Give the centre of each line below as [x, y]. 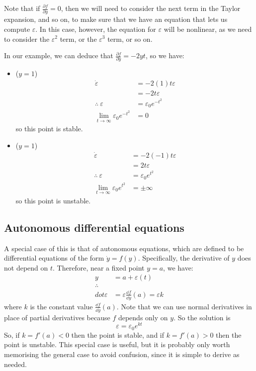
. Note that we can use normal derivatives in [184, 306]
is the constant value [61, 306]
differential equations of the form [54, 258]
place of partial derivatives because [57, 317]
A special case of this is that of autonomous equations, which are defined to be [124, 248]
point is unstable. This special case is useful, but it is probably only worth [117, 344]
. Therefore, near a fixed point [99, 267]
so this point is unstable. [53, 200]
